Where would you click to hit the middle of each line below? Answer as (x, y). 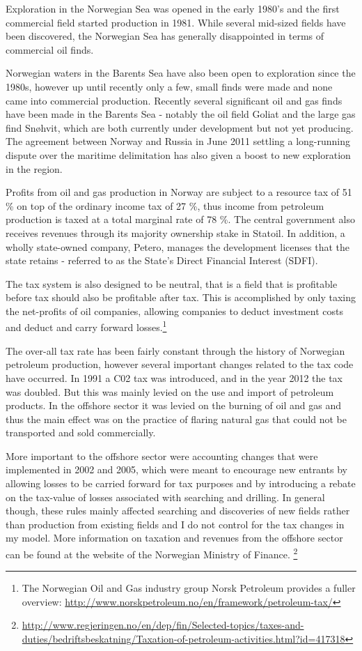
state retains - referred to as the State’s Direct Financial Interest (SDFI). (162, 260)
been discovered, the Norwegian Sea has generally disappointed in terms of (165, 36)
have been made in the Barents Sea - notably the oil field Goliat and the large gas (181, 114)
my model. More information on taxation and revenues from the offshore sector (174, 538)
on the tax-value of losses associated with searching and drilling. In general (165, 497)
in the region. (34, 168)
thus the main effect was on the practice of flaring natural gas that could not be (176, 419)
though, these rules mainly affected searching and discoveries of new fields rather (178, 511)
